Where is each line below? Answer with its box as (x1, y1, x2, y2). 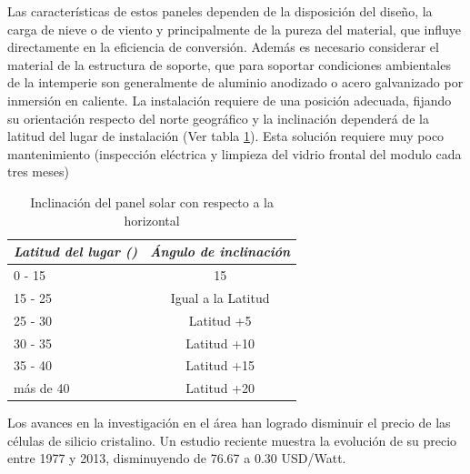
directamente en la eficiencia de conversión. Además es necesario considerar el (7, 37, 439, 56)
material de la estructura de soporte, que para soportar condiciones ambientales (7, 55, 451, 74)
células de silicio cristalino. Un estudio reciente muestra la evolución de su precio (7, 430, 457, 449)
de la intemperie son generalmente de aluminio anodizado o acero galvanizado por (7, 73, 464, 92)
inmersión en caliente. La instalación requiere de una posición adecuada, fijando (7, 90, 452, 109)
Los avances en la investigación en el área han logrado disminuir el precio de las (7, 413, 451, 432)
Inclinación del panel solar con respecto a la (30, 192, 274, 211)
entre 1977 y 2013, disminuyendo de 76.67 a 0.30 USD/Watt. (7, 449, 346, 468)
